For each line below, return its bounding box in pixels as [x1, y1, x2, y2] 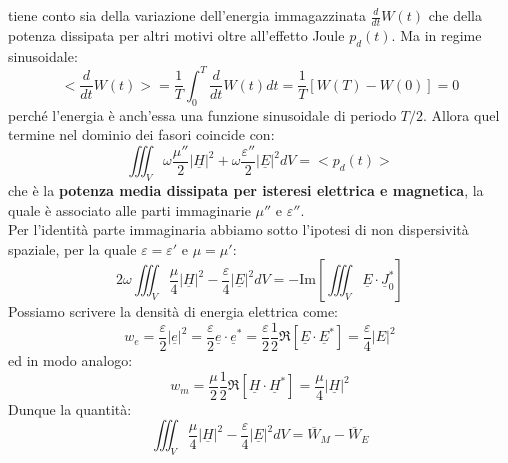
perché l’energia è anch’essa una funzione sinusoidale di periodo [8, 104, 397, 125]
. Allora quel [423, 104, 500, 125]
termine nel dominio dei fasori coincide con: [8, 124, 275, 145]
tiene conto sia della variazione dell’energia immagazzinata [8, 5, 366, 25]
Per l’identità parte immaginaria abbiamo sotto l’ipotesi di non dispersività [8, 219, 469, 240]
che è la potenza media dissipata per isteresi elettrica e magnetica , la [8, 179, 484, 200]
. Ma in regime [391, 24, 482, 45]
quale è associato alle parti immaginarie [8, 199, 251, 220]
